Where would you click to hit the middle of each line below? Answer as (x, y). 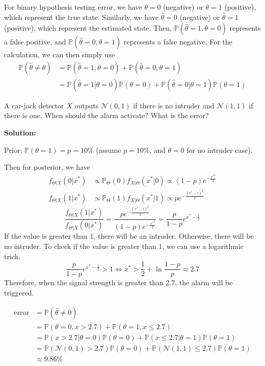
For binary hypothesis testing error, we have (73, 7)
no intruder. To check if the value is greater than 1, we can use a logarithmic (124, 246)
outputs (87, 105)
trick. (12, 256)
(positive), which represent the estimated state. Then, (88, 28)
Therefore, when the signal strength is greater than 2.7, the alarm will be (118, 282)
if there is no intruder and (174, 105)
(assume (109, 150)
